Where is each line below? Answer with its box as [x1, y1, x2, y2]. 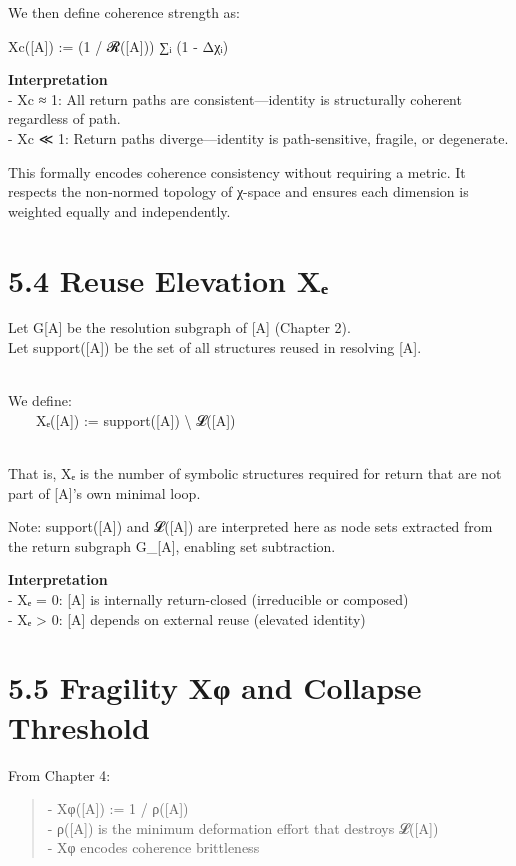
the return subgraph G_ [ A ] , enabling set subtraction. [8, 535, 336, 556]
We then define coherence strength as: [8, 2, 240, 22]
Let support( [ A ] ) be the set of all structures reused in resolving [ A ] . [8, 337, 422, 358]
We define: [8, 390, 72, 411]
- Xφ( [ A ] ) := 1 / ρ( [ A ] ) [47, 798, 189, 819]
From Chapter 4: [8, 764, 111, 785]
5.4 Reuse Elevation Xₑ [8, 259, 329, 300]
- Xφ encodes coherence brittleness [47, 837, 260, 858]
